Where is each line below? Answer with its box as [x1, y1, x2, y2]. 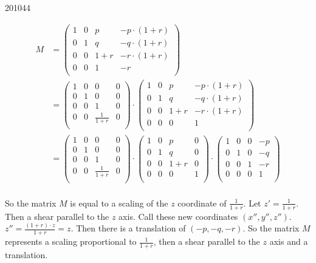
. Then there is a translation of [70, 222, 186, 234]
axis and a [269, 235, 308, 248]
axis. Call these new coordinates [118, 210, 238, 222]
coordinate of [177, 196, 227, 209]
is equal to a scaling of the [70, 196, 168, 209]
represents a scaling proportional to [5, 235, 137, 248]
